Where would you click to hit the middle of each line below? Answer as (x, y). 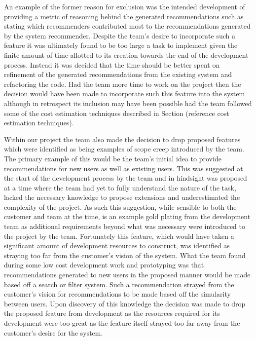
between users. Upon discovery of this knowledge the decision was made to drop (125, 303)
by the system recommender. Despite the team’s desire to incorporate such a (120, 35)
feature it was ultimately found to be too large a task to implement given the (121, 45)
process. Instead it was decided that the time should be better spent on (112, 64)
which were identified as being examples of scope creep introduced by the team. (124, 149)
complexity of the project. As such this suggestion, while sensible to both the (120, 207)
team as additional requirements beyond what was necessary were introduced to (125, 226)
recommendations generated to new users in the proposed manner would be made (127, 275)
